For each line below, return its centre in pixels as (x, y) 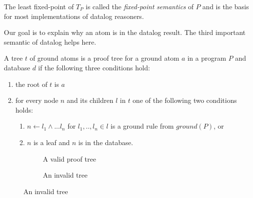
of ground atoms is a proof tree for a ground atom (104, 58)
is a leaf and (52, 142)
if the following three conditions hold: (94, 67)
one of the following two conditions (185, 100)
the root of (31, 84)
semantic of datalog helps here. (50, 41)
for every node (37, 100)
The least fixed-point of (39, 6)
